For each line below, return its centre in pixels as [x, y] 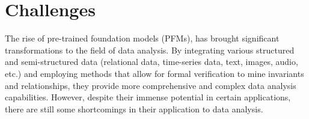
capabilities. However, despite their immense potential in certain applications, [148, 97]
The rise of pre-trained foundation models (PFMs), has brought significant [142, 38]
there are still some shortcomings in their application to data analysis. [134, 108]
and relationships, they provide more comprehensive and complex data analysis [151, 85]
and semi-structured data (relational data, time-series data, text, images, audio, [151, 62]
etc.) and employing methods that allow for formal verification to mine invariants [154, 73]
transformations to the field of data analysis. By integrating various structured [150, 50]
